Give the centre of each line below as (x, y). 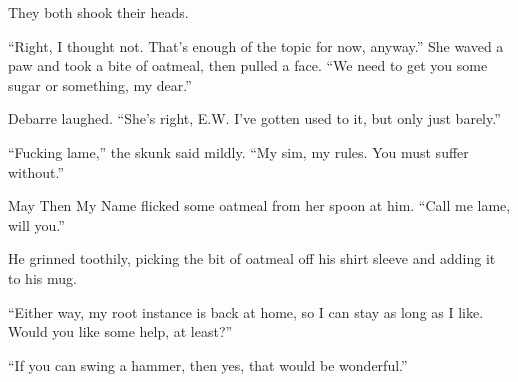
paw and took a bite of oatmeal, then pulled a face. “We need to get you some (248, 65)
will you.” (36, 224)
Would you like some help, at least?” (120, 331)
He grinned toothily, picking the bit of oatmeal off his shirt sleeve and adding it (252, 258)
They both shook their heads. (98, 12)
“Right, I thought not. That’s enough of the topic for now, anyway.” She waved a (256, 45)
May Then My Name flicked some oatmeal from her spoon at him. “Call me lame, (259, 205)
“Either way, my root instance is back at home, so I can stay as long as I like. (246, 311)
